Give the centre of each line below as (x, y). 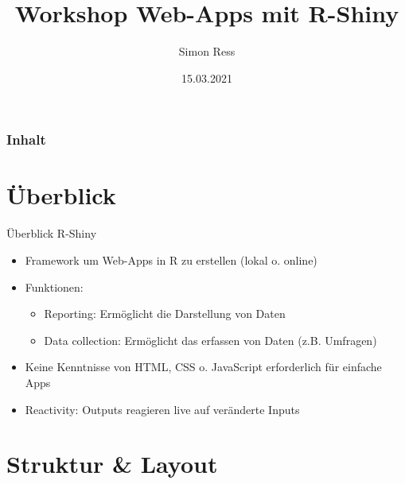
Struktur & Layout (112, 464)
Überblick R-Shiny (52, 233)
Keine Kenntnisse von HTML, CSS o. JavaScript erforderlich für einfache (203, 367)
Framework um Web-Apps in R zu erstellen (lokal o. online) (171, 259)
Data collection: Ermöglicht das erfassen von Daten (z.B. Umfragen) (210, 340)
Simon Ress (207, 51)
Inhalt (26, 139)
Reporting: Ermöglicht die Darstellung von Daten (165, 314)
